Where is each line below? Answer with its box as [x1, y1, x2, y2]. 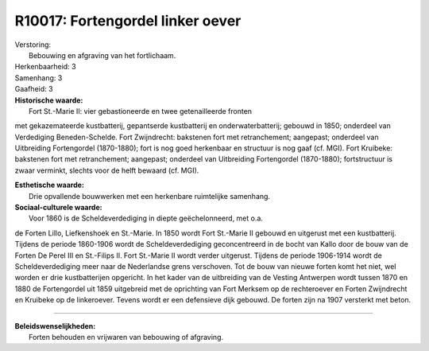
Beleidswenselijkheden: [14, 321, 96, 330]
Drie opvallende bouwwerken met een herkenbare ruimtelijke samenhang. [29, 191, 270, 201]
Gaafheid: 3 [14, 84, 53, 94]
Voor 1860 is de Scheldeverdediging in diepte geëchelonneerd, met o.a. [29, 213, 264, 223]
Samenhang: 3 [14, 72, 63, 83]
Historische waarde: [14, 96, 83, 105]
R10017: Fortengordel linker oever [14, 12, 242, 29]
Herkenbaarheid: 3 [14, 62, 76, 72]
